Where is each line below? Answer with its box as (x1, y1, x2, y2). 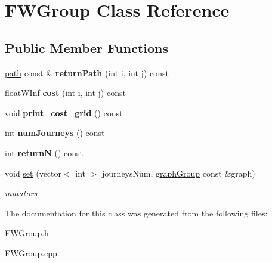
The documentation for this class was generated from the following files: (5, 206, 268, 219)
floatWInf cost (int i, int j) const (5, 86, 126, 99)
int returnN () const (5, 146, 83, 159)
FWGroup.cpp (5, 246, 57, 259)
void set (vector (5, 166, 62, 179)
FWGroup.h (5, 227, 49, 239)
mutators (5, 187, 38, 199)
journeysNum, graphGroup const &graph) (102, 166, 255, 179)
